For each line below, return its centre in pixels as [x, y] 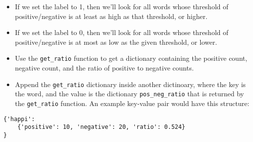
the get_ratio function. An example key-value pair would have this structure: [132, 103]
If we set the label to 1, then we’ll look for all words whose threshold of [122, 6]
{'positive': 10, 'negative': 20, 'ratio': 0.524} [101, 127]
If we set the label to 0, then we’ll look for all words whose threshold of [122, 32]
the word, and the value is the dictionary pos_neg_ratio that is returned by [129, 94]
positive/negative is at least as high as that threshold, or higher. [111, 16]
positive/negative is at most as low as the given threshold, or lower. [116, 42]
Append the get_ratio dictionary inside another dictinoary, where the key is [130, 84]
